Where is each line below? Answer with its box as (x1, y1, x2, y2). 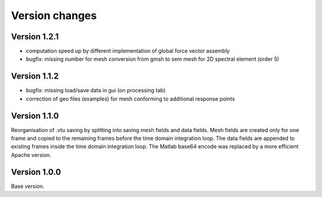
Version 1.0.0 (11, 167, 61, 177)
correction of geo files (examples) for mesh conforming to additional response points (26, 95, 235, 102)
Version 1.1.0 (11, 111, 59, 121)
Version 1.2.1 (11, 32, 59, 42)
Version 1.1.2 (11, 71, 59, 82)
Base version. (11, 182, 45, 190)
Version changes (11, 9, 97, 22)
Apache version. (11, 151, 52, 158)
